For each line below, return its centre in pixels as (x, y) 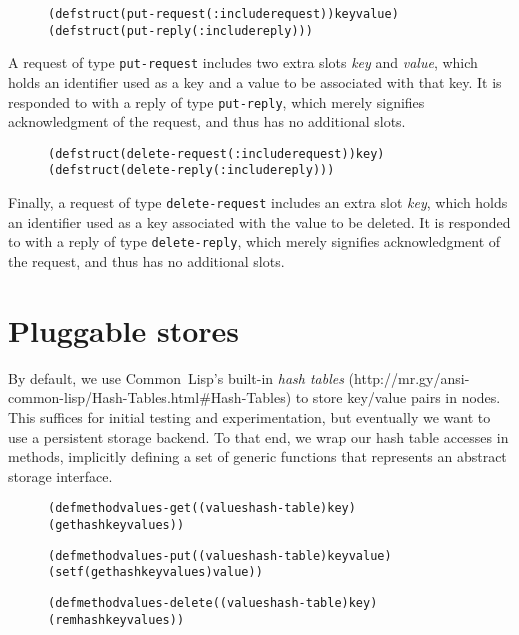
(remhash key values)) (116, 619)
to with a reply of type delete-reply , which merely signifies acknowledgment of (254, 241)
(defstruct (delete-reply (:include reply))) (191, 170)
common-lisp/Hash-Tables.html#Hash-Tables (147, 397)
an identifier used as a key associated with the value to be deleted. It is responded (259, 221)
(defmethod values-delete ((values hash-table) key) (213, 602)
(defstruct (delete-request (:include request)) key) (216, 153)
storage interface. (60, 475)
